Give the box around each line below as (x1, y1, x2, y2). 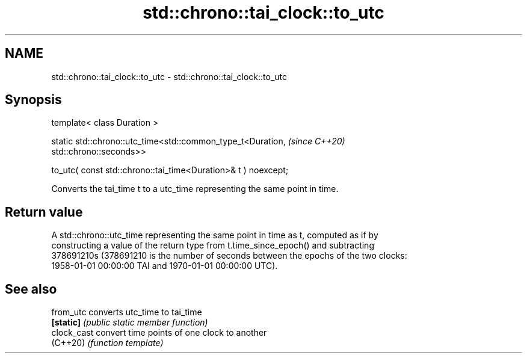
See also (5, 281, 57, 297)
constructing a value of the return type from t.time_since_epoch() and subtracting (51, 240, 374, 251)
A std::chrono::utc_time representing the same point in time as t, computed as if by (51, 230, 378, 241)
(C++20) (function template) (51, 338, 164, 348)
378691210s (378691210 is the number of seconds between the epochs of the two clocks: (51, 250, 407, 261)
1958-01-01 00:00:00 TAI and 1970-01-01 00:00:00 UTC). (51, 261, 278, 271)
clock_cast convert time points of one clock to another (51, 327, 267, 338)
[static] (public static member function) (51, 317, 208, 328)
